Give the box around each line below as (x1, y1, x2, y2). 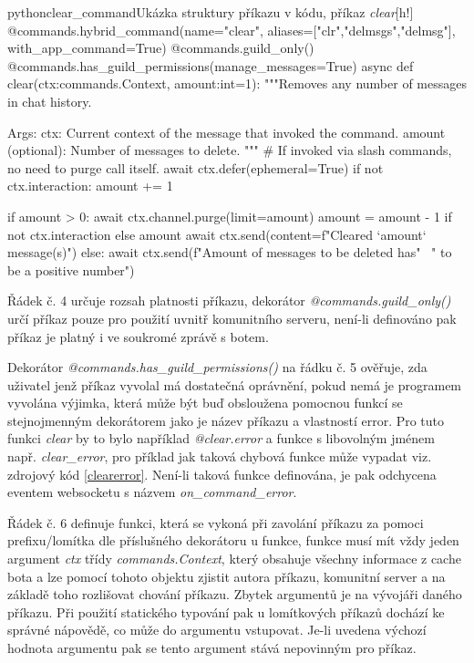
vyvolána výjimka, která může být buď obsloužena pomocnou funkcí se (7, 393, 403, 412)
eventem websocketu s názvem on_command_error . (7, 482, 297, 502)
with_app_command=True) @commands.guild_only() (7, 38, 314, 57)
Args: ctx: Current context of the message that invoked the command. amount (7, 122, 446, 141)
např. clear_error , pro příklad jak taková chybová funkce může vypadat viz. (7, 447, 432, 466)
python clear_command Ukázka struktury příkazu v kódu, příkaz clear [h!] (7, 3, 414, 21)
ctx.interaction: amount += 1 (7, 176, 173, 195)
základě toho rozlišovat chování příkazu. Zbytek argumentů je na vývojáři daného (7, 585, 462, 604)
